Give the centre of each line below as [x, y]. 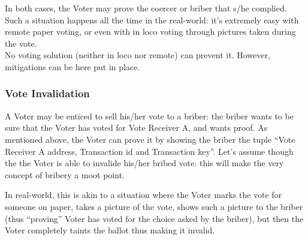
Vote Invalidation [47, 93]
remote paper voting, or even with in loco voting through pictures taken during [150, 31]
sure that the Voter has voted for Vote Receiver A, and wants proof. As [136, 127]
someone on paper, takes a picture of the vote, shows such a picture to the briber [154, 206]
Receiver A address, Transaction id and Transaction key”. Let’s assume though [149, 151]
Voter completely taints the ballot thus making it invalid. [110, 230]
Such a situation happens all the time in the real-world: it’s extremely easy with [152, 19]
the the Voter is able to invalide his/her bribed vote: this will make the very [144, 163]
